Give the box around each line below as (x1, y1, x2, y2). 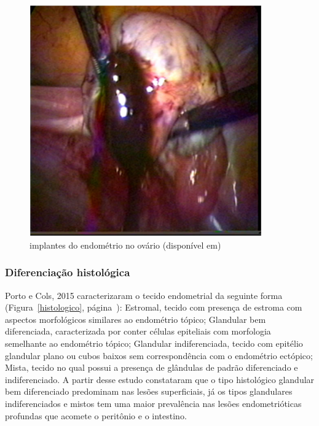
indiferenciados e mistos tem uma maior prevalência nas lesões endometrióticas (5, 397, 302, 410)
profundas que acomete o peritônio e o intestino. (5, 409, 187, 422)
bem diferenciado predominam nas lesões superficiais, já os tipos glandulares (5, 385, 293, 398)
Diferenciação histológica (5, 265, 130, 280)
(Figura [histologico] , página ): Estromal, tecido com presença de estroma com (5, 301, 302, 314)
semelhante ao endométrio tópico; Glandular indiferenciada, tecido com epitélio (5, 337, 303, 350)
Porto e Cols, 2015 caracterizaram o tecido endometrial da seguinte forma (5, 289, 283, 301)
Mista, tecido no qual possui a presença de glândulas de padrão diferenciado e (5, 361, 298, 374)
